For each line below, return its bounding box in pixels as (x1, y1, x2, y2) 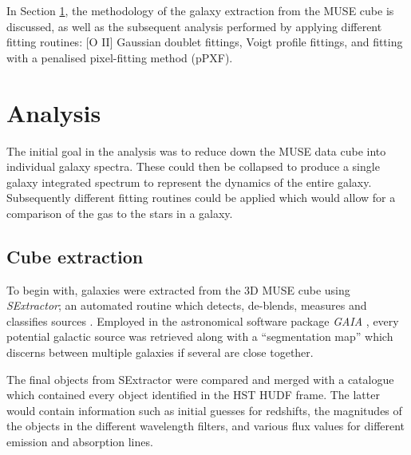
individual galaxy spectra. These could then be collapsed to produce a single (6, 158, 380, 175)
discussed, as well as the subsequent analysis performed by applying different (6, 18, 382, 34)
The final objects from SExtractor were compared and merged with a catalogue (6, 370, 394, 387)
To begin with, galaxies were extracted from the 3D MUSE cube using (6, 281, 350, 298)
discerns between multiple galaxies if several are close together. (6, 344, 314, 361)
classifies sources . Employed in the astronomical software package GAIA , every (6, 312, 399, 329)
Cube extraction (6, 243, 144, 268)
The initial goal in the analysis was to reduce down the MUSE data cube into (6, 142, 386, 159)
